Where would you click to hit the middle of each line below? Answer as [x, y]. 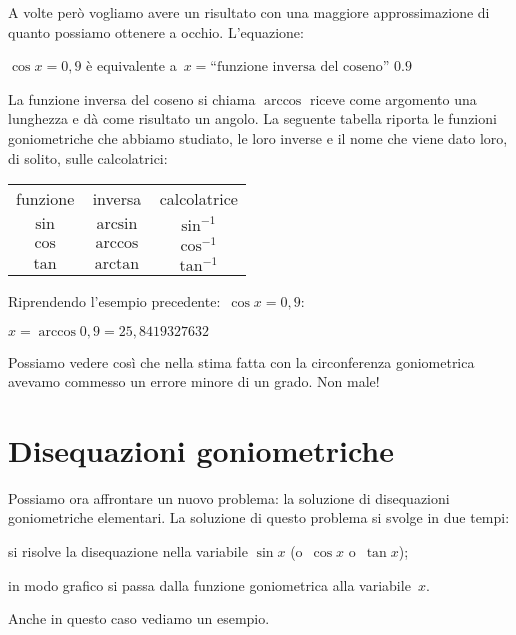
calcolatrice [198, 199]
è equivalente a [131, 65]
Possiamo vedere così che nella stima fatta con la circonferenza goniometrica [241, 361]
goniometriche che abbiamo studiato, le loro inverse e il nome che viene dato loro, [258, 137]
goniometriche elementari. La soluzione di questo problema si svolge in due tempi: [259, 517]
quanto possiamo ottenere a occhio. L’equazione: [156, 31]
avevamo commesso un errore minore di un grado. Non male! [194, 381]
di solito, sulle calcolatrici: [88, 157]
